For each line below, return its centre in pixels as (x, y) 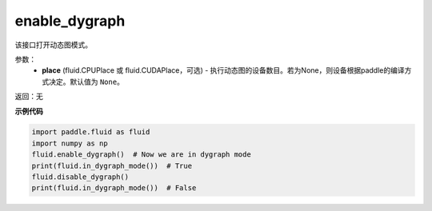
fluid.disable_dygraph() (80, 177)
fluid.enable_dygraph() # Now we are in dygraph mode (141, 155)
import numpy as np (70, 143)
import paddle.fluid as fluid (91, 132)
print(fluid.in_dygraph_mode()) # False (114, 188)
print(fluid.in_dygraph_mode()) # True (112, 165)
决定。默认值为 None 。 (86, 82)
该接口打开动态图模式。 (53, 45)
